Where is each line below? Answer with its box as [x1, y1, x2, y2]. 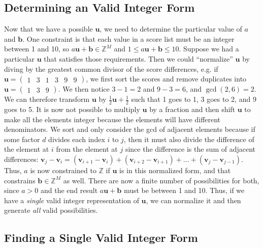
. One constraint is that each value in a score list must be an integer [22, 33, 235, 44]
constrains [4, 175, 36, 185]
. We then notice [58, 84, 110, 94]
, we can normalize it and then [146, 195, 241, 205]
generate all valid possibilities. [4, 205, 98, 215]
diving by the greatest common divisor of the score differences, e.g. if [4, 63, 218, 74]
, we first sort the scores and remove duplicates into [86, 73, 247, 84]
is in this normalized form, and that [119, 164, 231, 175]
